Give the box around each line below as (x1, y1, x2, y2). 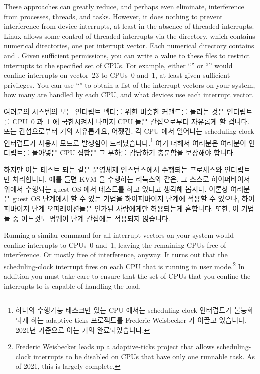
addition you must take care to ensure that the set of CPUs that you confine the (4, 271, 251, 281)
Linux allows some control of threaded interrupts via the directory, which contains (4, 30, 255, 41)
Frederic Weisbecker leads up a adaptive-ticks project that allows (15, 341, 215, 352)
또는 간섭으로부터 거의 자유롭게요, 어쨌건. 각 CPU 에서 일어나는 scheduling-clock (4, 126, 254, 136)
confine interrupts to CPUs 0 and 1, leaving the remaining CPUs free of (4, 239, 226, 250)
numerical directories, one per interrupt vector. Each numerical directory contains (4, 40, 254, 51)
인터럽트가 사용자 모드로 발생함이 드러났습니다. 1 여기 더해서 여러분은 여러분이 (4, 136, 246, 148)
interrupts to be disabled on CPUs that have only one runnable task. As (33, 351, 255, 361)
